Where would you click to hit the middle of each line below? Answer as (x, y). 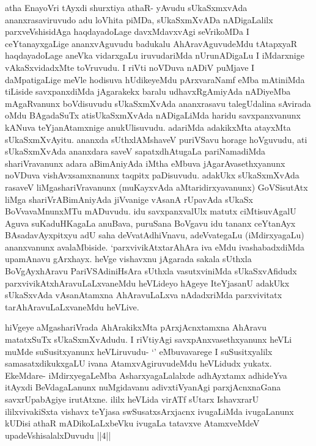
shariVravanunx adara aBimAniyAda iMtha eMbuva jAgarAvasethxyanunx (145, 163)
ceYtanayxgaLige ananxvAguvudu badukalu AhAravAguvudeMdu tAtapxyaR (151, 43)
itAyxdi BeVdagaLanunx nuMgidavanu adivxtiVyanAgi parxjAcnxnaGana (143, 387)
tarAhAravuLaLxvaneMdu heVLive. (72, 306)
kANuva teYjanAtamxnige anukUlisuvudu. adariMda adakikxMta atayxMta (148, 127)
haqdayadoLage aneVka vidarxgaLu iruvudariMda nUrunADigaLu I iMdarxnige (155, 55)
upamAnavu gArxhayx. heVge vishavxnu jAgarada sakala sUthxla (128, 259)
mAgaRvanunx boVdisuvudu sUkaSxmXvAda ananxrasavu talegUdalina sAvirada (158, 103)
